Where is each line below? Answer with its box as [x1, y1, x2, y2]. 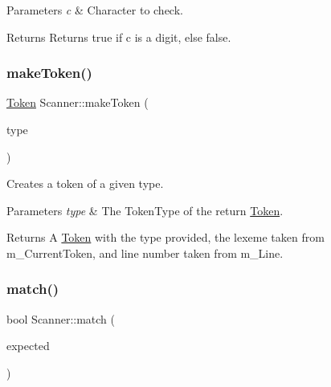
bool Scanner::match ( [6, 310, 116, 327]
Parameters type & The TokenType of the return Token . [6, 202, 284, 218]
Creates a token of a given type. [6, 175, 164, 192]
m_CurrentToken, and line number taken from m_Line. [6, 244, 284, 261]
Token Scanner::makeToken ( [6, 94, 149, 111]
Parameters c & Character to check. [6, 2, 183, 18]
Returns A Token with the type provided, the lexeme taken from [6, 229, 325, 246]
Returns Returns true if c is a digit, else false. [6, 28, 231, 45]
